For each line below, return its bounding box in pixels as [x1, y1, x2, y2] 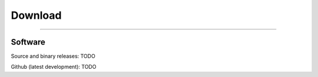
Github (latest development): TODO [11, 63, 97, 71]
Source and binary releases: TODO [11, 53, 95, 60]
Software [11, 37, 45, 47]
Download [11, 9, 62, 22]
